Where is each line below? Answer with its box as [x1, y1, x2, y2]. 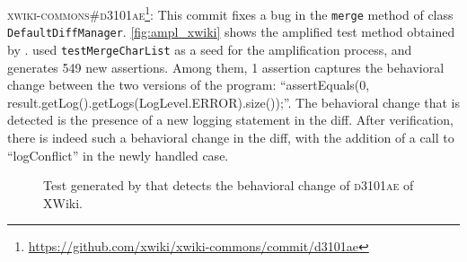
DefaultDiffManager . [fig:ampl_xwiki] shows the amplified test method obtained [7, 22, 455, 41]
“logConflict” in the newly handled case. [7, 145, 229, 164]
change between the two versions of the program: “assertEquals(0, [7, 75, 370, 94]
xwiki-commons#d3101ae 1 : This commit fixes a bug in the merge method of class [7, 3, 454, 23]
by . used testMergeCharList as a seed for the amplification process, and [7, 39, 412, 58]
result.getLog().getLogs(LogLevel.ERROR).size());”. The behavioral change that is [7, 92, 460, 111]
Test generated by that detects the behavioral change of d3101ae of [43, 176, 414, 195]
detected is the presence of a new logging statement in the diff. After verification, [7, 110, 454, 129]
